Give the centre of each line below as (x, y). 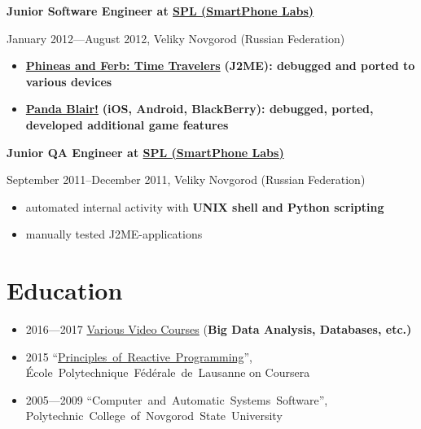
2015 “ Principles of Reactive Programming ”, (139, 356)
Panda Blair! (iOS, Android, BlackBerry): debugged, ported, (200, 109)
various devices (69, 81)
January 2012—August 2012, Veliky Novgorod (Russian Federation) (176, 38)
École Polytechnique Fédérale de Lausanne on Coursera (168, 372)
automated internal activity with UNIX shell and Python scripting (205, 206)
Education (65, 290)
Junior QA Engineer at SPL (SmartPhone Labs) (145, 152)
